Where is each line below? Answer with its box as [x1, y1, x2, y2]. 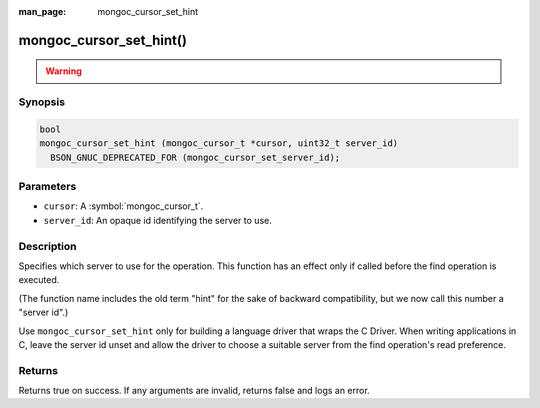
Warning [45, 65, 82, 77]
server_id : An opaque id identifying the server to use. [43, 214, 272, 226]
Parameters [18, 180, 77, 194]
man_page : [18, 6, 67, 17]
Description [18, 239, 77, 253]
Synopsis [18, 95, 65, 109]
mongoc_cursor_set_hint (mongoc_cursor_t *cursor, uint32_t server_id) [39, 138, 399, 149]
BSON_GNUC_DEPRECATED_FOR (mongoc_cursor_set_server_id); [50, 151, 341, 163]
